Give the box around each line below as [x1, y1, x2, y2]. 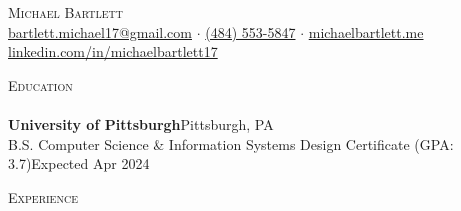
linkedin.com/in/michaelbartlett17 [8, 41, 218, 62]
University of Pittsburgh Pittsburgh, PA [8, 113, 274, 134]
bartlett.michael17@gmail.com [8, 21, 192, 42]
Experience [8, 186, 78, 207]
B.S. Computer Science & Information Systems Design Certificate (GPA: [8, 133, 454, 154]
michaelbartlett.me [308, 21, 424, 42]
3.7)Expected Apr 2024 [8, 153, 150, 174]
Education [8, 74, 73, 95]
